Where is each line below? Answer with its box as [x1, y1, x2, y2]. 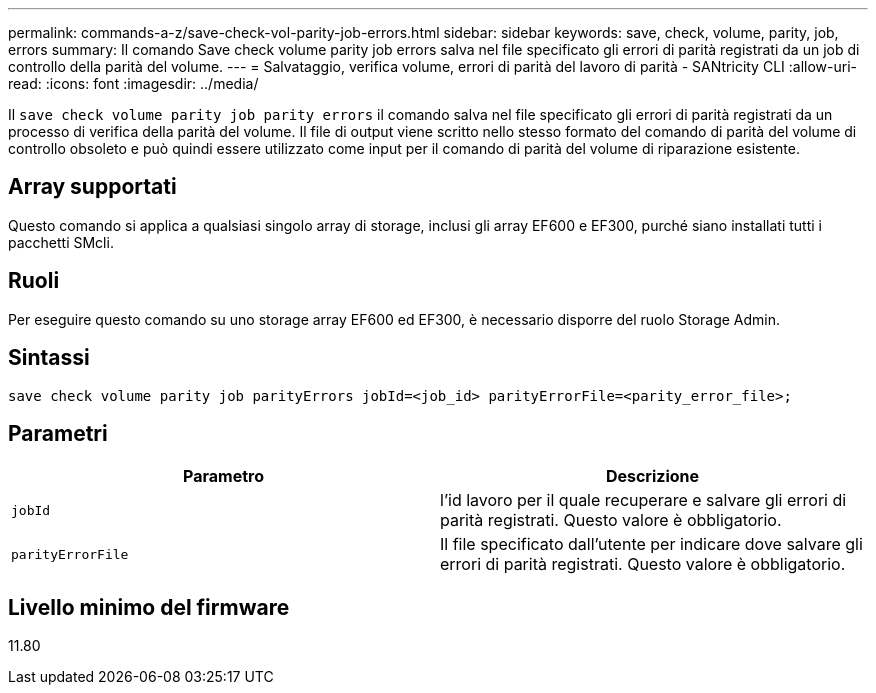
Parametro [183, 466, 264, 487]
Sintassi [8, 345, 90, 371]
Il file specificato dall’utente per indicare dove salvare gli [440, 534, 863, 555]
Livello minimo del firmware [8, 594, 290, 620]
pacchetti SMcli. [8, 233, 114, 251]
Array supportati [8, 174, 177, 200]
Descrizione [605, 466, 700, 487]
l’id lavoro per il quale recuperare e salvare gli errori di [440, 490, 847, 511]
